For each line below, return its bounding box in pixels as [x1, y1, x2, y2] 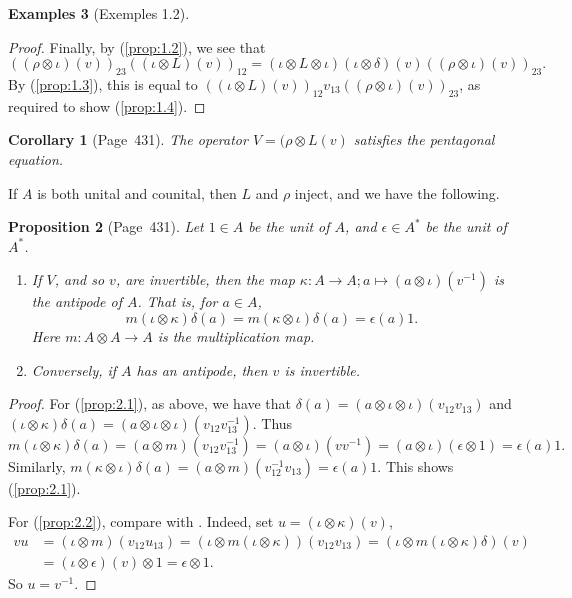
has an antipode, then [136, 359, 268, 380]
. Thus [252, 412, 293, 433]
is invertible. [284, 359, 361, 380]
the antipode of [31, 291, 122, 312]
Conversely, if [31, 359, 117, 380]
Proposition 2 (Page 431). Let [8, 216, 204, 237]
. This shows [377, 455, 454, 476]
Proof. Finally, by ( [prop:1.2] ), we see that [8, 36, 266, 57]
